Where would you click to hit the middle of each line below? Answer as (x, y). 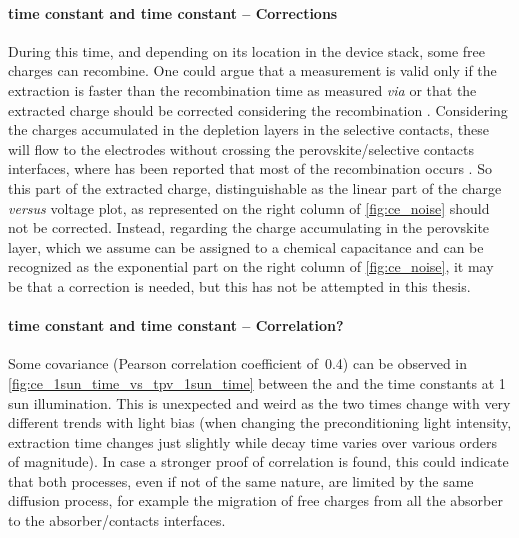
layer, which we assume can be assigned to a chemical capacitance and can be (246, 246)
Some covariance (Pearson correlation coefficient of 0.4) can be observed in (238, 363)
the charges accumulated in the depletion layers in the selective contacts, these (249, 129)
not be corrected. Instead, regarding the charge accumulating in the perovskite (249, 227)
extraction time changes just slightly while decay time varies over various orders (253, 441)
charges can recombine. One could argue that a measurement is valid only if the (252, 70)
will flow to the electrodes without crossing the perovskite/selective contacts (241, 148)
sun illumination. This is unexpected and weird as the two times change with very (259, 402)
